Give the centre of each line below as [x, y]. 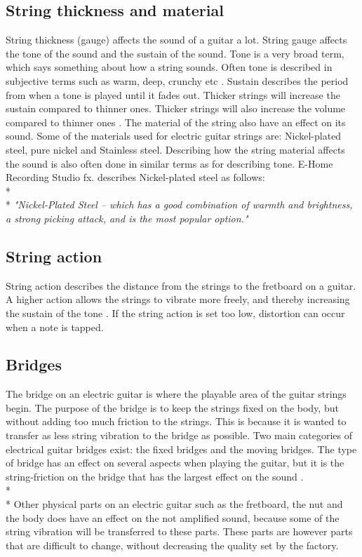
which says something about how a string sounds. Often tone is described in [169, 67]
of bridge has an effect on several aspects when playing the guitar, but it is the [175, 463]
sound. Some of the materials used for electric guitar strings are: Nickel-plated [174, 136]
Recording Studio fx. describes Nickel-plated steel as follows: [135, 177]
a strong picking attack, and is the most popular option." [127, 218]
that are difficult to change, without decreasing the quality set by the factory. [172, 545]
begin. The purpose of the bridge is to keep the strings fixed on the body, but [172, 407]
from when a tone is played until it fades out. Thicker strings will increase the [173, 94]
